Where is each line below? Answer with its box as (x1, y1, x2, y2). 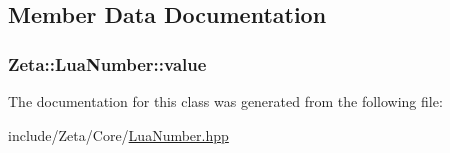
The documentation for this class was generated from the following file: (8, 91, 443, 111)
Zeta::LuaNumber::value (8, 51, 207, 76)
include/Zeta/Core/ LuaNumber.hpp (8, 124, 229, 145)
